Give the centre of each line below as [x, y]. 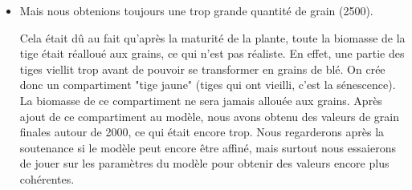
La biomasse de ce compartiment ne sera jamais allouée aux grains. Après [201, 100]
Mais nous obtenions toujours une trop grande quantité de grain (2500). [196, 10]
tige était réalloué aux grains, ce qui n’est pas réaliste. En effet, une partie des [212, 53]
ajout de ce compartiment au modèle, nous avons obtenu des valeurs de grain [209, 116]
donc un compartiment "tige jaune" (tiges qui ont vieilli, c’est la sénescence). [208, 85]
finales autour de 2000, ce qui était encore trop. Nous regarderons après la [202, 132]
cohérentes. [47, 178]
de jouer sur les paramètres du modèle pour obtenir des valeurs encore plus [204, 163]
